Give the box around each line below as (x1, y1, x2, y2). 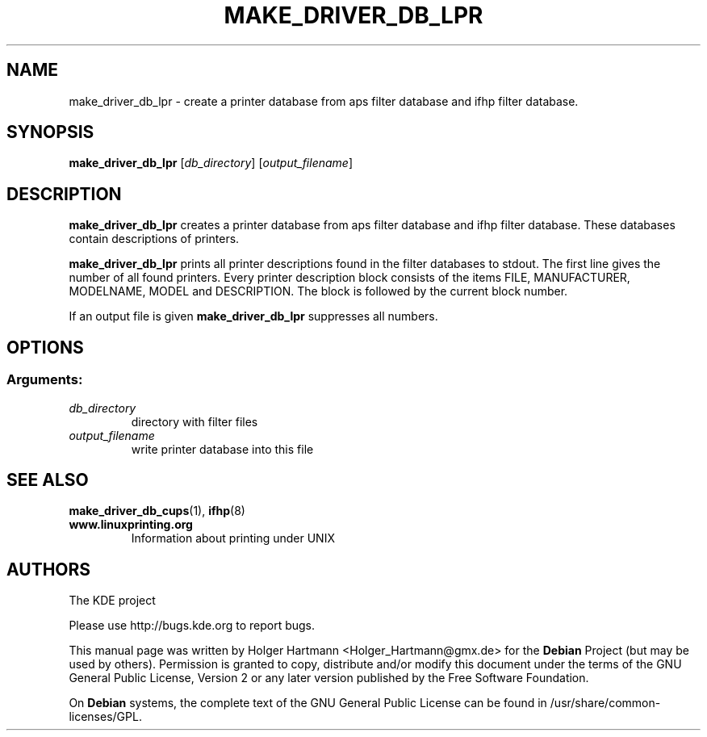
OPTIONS (6, 337, 84, 358)
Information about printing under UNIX (131, 531, 335, 546)
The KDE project (69, 593, 156, 608)
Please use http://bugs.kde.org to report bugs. (69, 618, 316, 633)
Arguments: (6, 371, 83, 388)
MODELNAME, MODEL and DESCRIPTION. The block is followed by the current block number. (69, 284, 568, 299)
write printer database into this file (131, 442, 314, 456)
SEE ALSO (6, 469, 89, 490)
